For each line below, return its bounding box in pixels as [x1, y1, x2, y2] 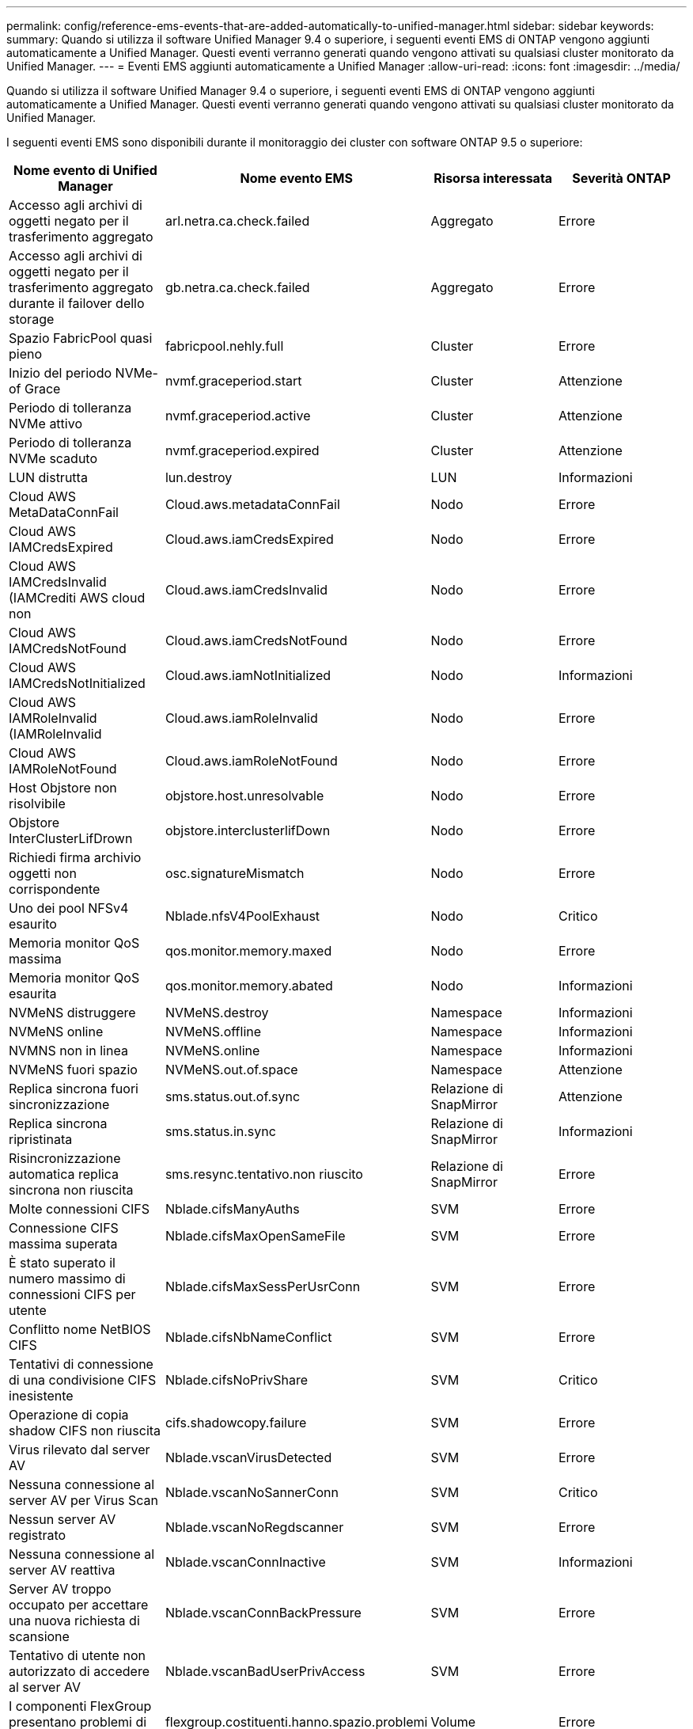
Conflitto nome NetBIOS [9, 1321, 151, 1337]
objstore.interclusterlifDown [165, 823, 331, 838]
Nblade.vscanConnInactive [165, 1554, 326, 1570]
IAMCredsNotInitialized [9, 675, 146, 691]
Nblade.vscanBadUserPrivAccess [165, 1663, 365, 1679]
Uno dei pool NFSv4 [9, 900, 129, 916]
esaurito [9, 916, 57, 932]
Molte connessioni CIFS [9, 1201, 150, 1217]
